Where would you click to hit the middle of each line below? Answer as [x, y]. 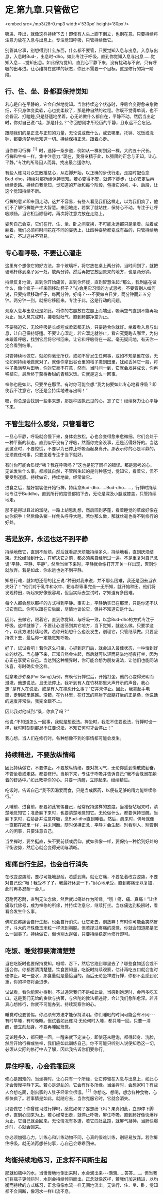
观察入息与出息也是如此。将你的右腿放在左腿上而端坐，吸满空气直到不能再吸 [81, 311]
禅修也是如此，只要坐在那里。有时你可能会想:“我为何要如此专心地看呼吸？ [79, 384]
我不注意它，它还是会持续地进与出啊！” [49, 391]
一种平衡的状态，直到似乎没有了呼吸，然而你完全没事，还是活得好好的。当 [79, 443]
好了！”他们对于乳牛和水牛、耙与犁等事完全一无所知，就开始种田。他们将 [82, 586]
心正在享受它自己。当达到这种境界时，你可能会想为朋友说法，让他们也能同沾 [81, 660]
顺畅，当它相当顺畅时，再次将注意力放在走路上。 [58, 214]
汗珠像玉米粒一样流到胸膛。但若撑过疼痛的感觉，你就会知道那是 [90, 928]
